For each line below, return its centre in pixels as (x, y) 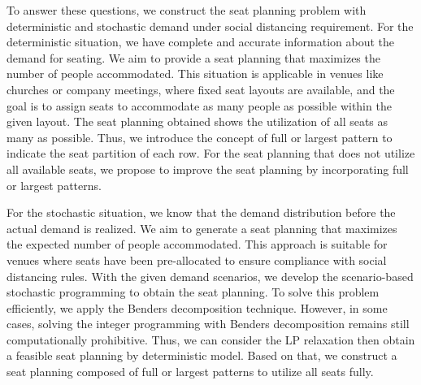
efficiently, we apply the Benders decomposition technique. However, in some (197, 307)
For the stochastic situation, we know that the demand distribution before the (201, 212)
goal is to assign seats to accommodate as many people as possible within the (199, 105)
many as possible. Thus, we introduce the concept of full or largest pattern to (200, 137)
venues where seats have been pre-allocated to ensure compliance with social (197, 260)
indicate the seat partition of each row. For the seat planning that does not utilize (211, 153)
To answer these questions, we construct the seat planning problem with (187, 10)
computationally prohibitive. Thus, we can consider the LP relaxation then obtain (211, 339)
